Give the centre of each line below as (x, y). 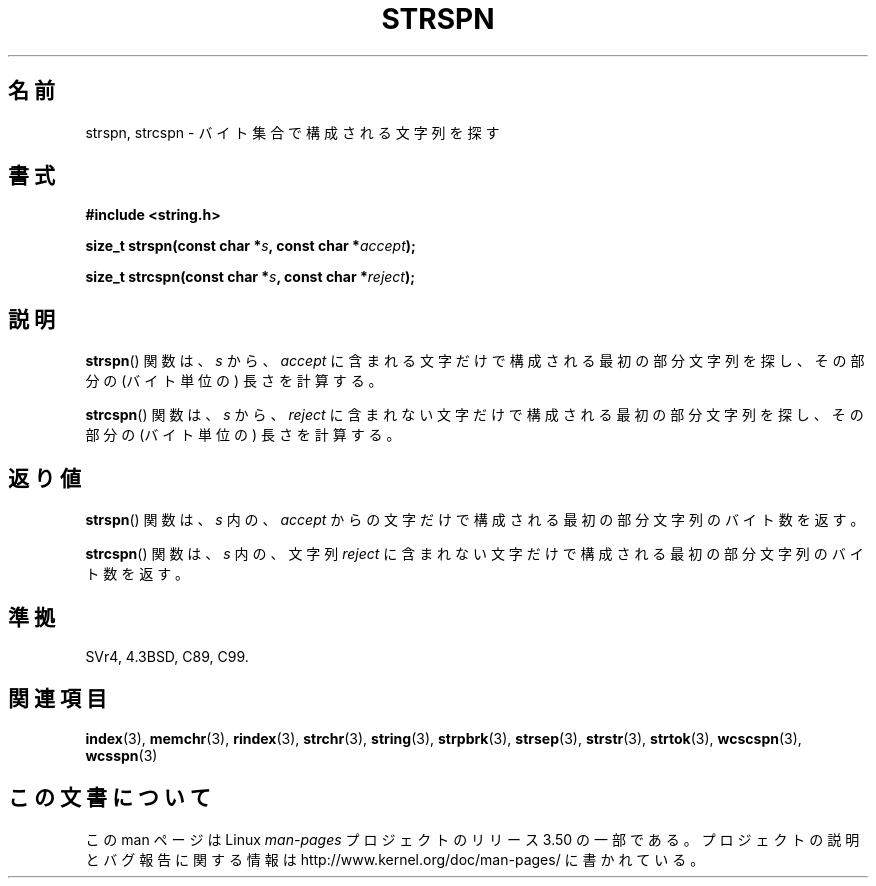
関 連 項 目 (57, 699)
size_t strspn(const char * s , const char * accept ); (250, 246)
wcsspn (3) (121, 755)
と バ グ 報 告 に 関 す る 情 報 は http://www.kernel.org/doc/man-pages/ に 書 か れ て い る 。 (395, 859)
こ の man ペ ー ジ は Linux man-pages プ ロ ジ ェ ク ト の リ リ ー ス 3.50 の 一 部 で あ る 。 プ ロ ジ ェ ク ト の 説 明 (472, 839)
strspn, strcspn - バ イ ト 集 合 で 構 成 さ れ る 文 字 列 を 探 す (292, 132)
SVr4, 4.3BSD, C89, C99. (167, 656)
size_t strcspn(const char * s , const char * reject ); (250, 277)
